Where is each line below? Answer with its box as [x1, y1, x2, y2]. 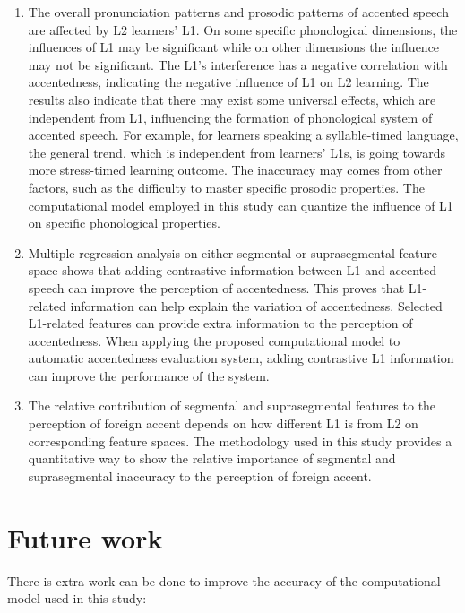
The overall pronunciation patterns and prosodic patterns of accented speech [28, 3, 449, 21]
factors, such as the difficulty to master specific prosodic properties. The [28, 177, 425, 196]
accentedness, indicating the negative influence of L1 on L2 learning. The [28, 73, 429, 91]
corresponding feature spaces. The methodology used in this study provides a [28, 431, 452, 450]
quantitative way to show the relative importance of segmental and [28, 449, 396, 468]
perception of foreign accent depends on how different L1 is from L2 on [28, 414, 418, 433]
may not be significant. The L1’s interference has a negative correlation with [28, 55, 448, 73]
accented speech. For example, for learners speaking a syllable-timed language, [28, 125, 459, 144]
